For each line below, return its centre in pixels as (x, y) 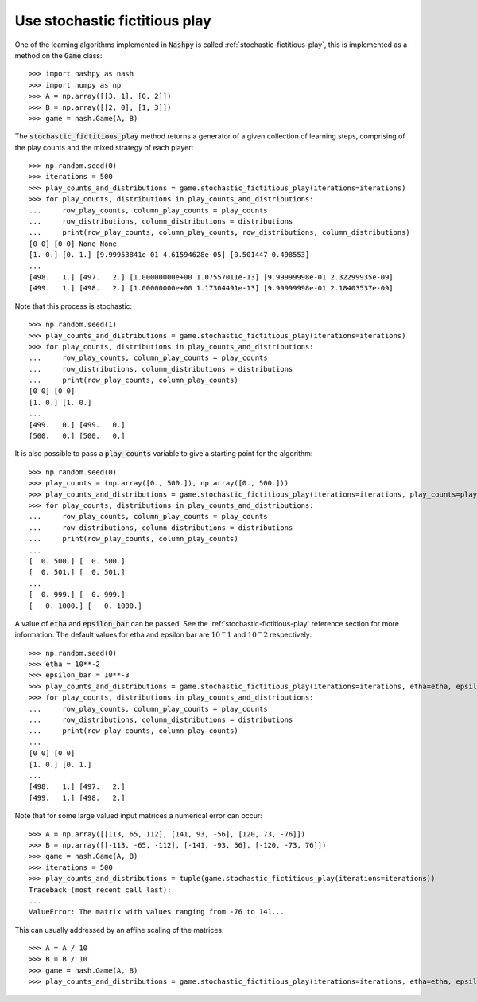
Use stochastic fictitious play (113, 21)
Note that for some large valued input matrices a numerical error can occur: (138, 816)
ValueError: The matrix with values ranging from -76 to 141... (157, 912)
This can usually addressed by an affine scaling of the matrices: (119, 930)
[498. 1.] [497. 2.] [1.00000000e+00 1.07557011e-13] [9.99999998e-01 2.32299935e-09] (211, 277)
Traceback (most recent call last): (100, 890)
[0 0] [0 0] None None (73, 244)
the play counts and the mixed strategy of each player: (104, 147)
